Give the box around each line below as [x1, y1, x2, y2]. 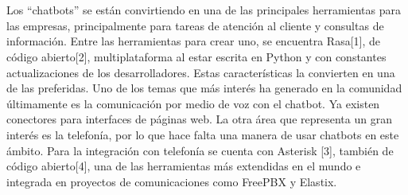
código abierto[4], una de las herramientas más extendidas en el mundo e [6, 158, 361, 174]
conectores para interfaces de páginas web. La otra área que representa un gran [6, 111, 392, 127]
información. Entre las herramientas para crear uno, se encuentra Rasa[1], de [6, 33, 381, 49]
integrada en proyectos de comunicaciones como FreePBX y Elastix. [6, 173, 337, 189]
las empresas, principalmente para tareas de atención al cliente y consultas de [6, 17, 384, 33]
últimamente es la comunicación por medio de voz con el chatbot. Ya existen [6, 95, 380, 111]
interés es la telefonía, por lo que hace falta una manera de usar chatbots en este [6, 126, 399, 142]
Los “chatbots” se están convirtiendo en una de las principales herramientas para [6, 2, 401, 18]
